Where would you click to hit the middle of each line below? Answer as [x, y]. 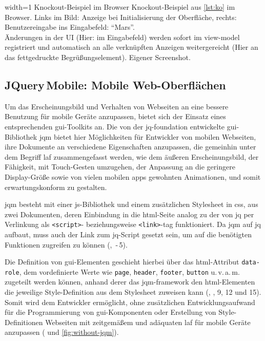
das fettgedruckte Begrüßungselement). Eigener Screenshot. [98, 57]
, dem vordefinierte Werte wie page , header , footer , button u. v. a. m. [129, 271]
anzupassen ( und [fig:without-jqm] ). [62, 332]
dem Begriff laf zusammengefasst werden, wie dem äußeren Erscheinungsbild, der [132, 156]
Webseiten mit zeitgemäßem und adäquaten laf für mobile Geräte [148, 322]
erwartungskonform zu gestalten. [56, 187]
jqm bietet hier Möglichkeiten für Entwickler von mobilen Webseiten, [148, 136]
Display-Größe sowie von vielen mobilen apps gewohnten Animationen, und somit [133, 176]
